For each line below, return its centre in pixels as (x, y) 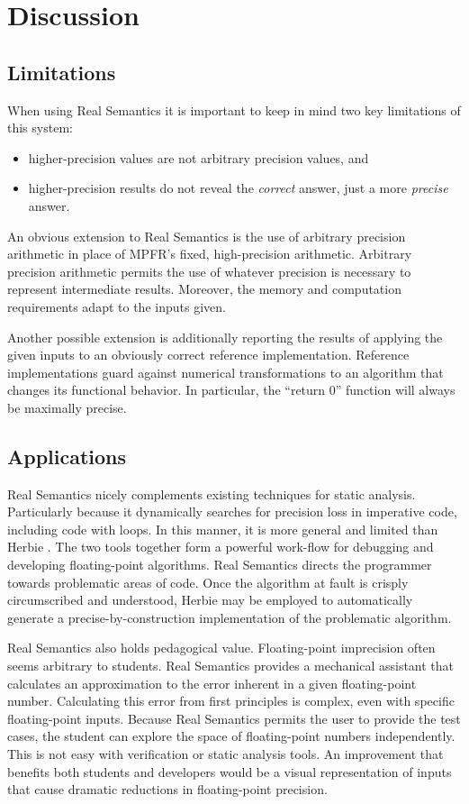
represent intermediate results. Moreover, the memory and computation (204, 289)
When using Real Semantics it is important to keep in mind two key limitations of (234, 110)
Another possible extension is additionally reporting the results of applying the (225, 337)
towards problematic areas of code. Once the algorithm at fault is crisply (208, 582)
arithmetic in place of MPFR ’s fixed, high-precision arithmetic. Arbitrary (210, 254)
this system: (40, 128)
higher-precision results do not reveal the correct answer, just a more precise (238, 188)
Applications (67, 456)
